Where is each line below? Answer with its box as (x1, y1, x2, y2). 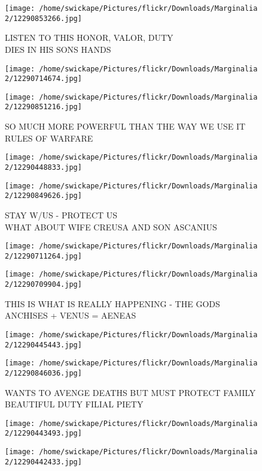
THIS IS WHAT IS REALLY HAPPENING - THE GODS (5, 297, 220, 310)
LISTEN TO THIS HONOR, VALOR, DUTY (5, 31, 173, 44)
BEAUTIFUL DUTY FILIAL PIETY (5, 398, 144, 410)
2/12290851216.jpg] (5, 103, 82, 112)
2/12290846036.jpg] (5, 368, 82, 377)
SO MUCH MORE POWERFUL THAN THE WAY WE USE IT (5, 120, 246, 133)
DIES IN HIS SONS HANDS (5, 43, 111, 55)
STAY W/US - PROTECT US (5, 208, 118, 221)
